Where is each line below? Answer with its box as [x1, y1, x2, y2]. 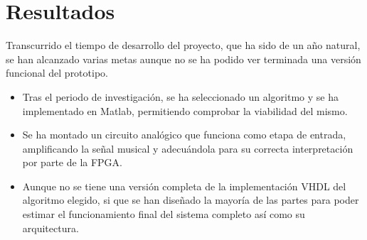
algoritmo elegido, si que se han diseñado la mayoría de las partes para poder [22, 192, 359, 207]
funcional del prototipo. [6, 65, 108, 80]
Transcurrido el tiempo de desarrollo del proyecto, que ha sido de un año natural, [6, 38, 361, 53]
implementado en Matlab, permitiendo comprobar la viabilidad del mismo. [22, 103, 348, 118]
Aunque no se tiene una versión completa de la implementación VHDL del [22, 178, 346, 193]
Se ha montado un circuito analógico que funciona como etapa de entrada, [22, 127, 346, 142]
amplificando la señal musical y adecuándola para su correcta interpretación [22, 141, 353, 156]
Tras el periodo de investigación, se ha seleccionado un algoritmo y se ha [22, 89, 339, 104]
